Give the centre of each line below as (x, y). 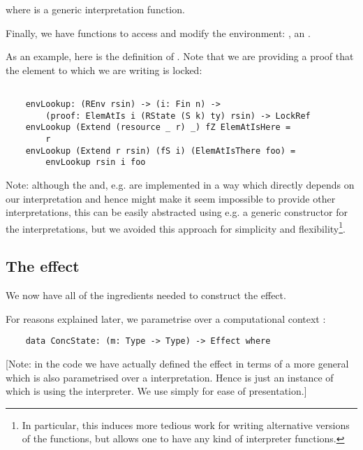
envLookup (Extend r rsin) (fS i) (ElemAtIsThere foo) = (161, 151)
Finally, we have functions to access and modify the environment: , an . (158, 32)
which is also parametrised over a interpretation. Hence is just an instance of (170, 377)
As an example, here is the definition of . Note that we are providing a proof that (180, 56)
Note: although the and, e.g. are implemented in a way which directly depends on (180, 184)
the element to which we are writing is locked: (104, 70)
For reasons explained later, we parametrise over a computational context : (166, 318)
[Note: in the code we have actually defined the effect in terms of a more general (177, 364)
